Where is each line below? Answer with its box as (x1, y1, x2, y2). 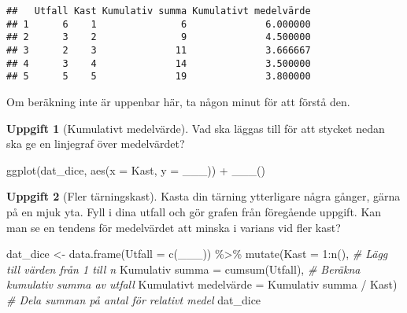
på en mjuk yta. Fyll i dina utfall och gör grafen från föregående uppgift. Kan (6, 203, 382, 219)
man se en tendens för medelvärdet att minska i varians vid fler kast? (6, 219, 341, 235)
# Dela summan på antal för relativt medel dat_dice (6, 291, 261, 307)
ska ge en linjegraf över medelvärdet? (6, 135, 185, 152)
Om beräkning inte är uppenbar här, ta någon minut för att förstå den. (6, 93, 350, 109)
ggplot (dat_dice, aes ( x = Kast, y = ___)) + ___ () (6, 161, 265, 178)
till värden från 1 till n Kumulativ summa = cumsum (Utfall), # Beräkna (6, 260, 361, 277)
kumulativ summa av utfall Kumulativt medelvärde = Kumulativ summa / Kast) (6, 276, 398, 293)
